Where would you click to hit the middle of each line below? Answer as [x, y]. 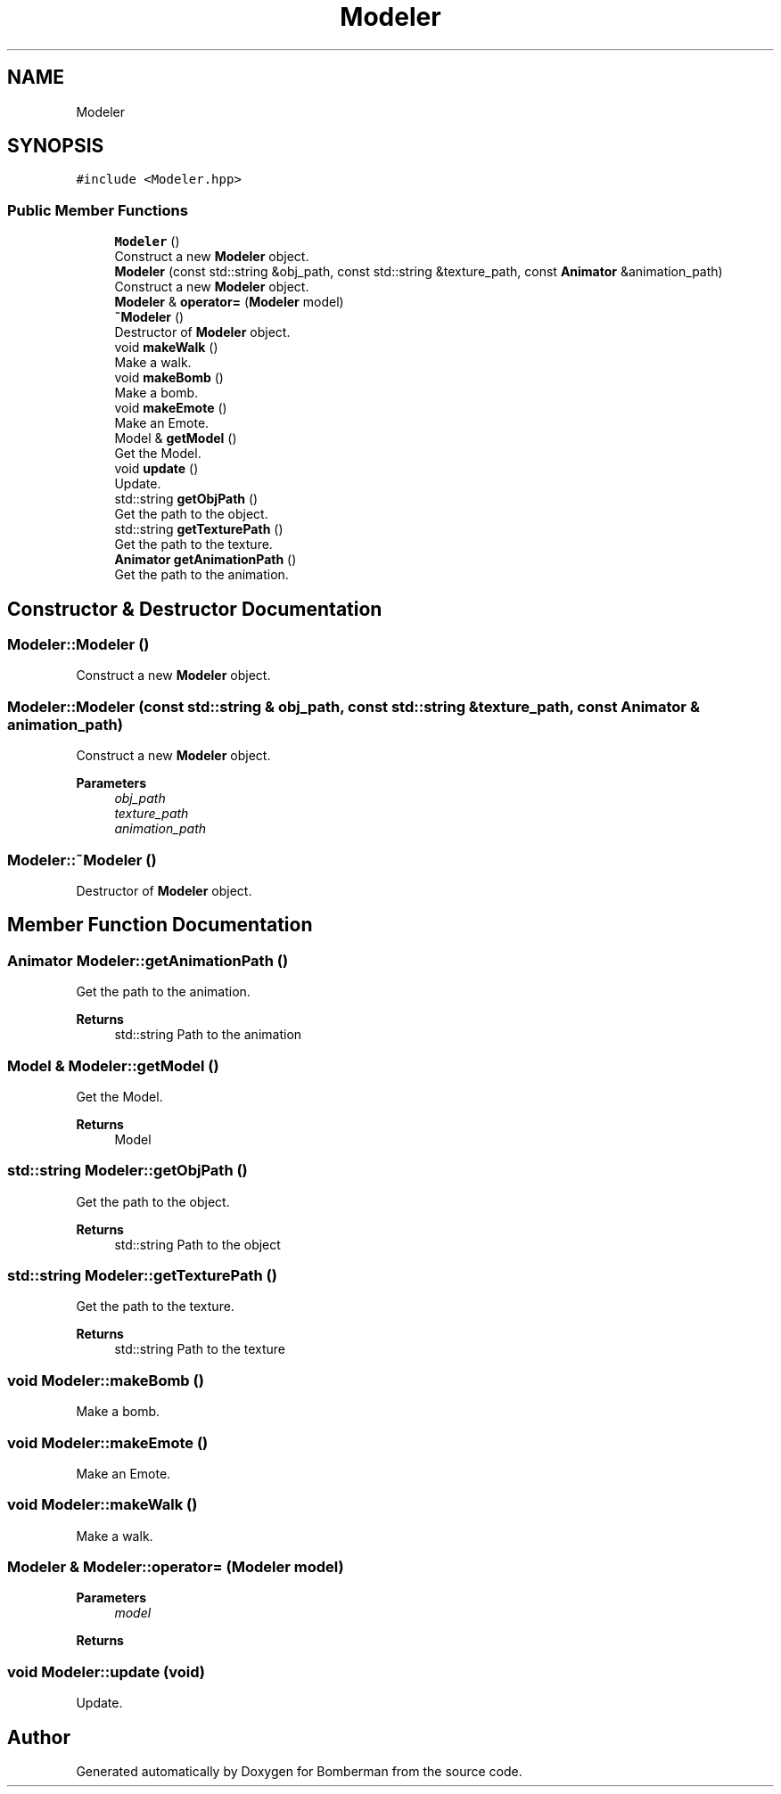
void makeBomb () [169, 378]
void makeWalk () [166, 348]
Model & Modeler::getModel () [113, 1065]
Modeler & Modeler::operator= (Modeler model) [176, 1567]
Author [39, 1737]
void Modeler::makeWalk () [103, 1505]
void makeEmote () [171, 408]
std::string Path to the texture [200, 1349]
